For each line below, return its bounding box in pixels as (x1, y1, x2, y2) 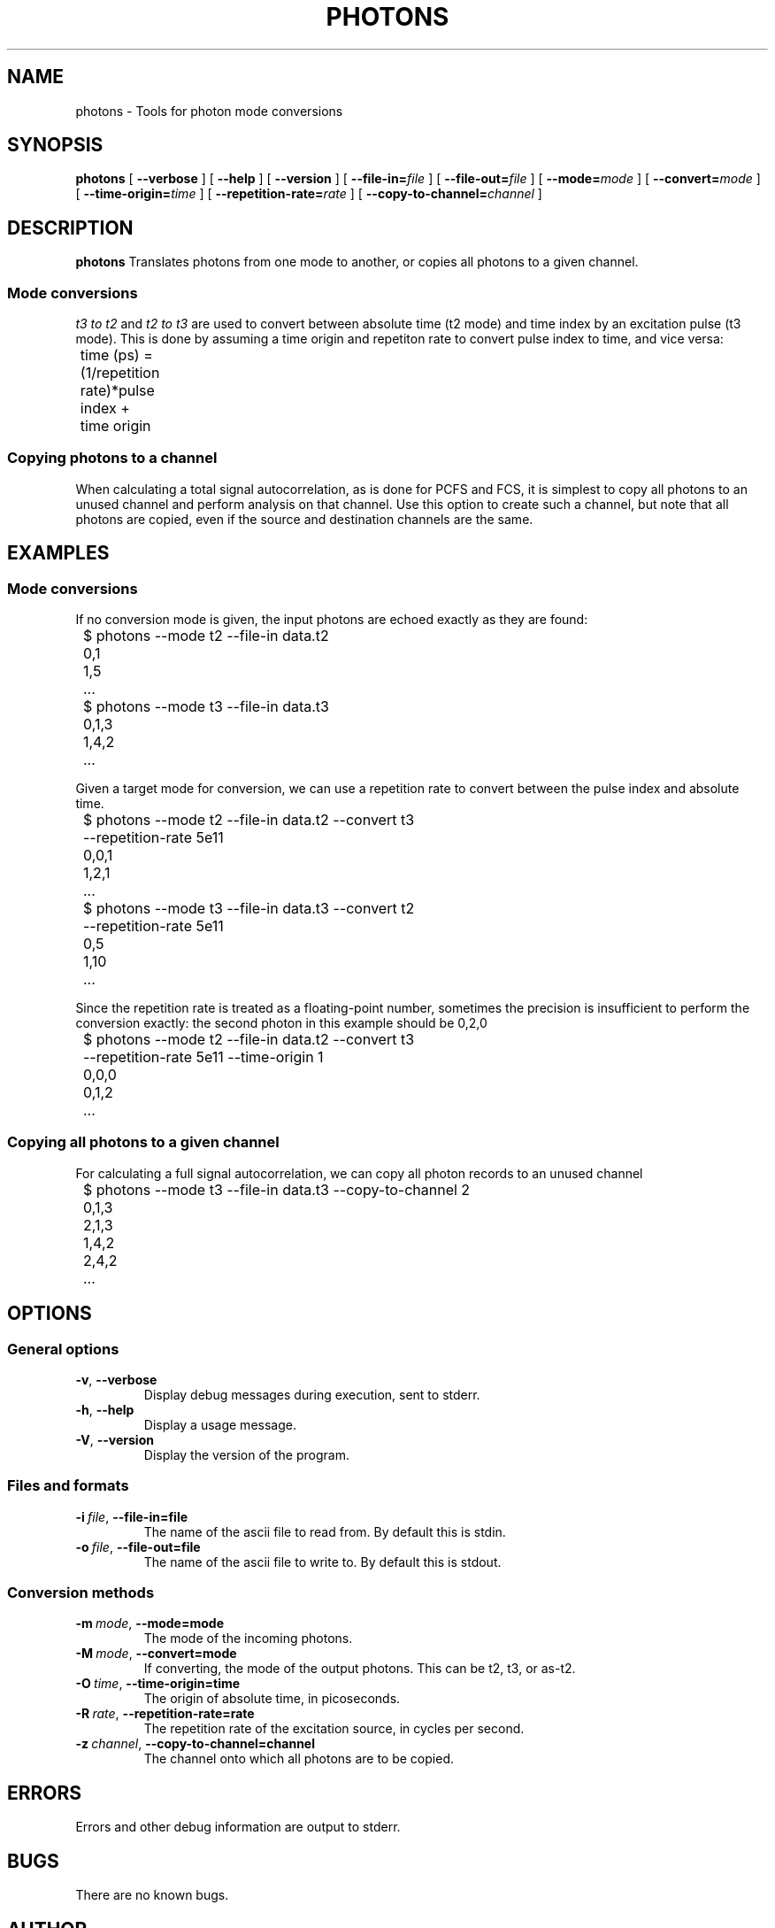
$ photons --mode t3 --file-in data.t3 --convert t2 (83, 899, 415, 917)
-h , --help (75, 1401, 134, 1417)
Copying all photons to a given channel (7, 1133, 280, 1152)
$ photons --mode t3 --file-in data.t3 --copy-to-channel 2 (83, 1180, 471, 1199)
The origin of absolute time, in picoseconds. (143, 1691, 401, 1707)
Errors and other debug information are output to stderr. (75, 1819, 401, 1835)
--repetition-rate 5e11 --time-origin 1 (83, 1048, 324, 1066)
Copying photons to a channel (7, 449, 218, 467)
